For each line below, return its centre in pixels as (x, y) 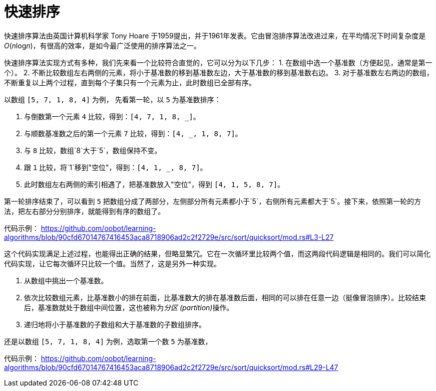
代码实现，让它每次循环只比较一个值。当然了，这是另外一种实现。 (112, 263)
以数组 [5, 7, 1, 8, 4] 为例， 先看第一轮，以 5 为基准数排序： (113, 99)
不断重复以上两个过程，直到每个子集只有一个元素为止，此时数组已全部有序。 (130, 82)
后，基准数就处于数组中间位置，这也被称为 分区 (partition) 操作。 (129, 307)
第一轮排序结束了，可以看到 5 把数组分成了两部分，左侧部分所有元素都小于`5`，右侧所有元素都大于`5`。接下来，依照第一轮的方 (213, 201)
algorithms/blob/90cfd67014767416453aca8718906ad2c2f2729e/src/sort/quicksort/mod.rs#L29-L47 (171, 367)
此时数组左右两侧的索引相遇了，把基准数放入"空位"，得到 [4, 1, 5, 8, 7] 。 (154, 184)
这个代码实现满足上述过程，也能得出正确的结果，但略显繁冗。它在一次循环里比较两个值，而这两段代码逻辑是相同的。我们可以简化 (217, 253)
